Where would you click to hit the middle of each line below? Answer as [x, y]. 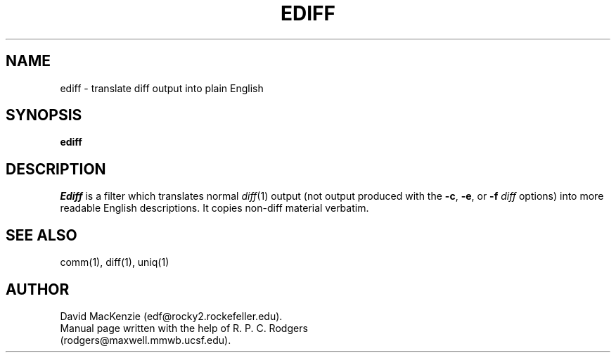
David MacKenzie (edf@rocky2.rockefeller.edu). [171, 316]
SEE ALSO [41, 235]
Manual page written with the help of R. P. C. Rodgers [184, 328]
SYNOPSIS [44, 115]
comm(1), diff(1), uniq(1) [115, 262]
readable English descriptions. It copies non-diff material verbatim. [214, 208]
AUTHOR [38, 289]
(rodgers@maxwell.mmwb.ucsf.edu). [146, 340]
